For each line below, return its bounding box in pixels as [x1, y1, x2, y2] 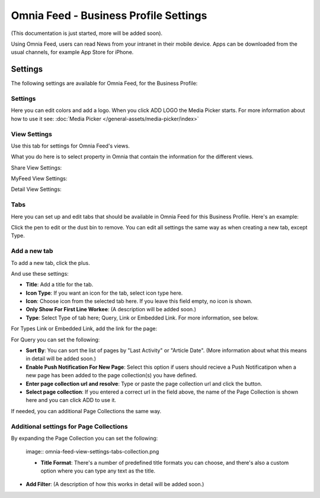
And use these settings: [11, 270, 69, 277]
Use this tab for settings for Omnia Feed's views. [11, 142, 130, 149]
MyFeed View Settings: [11, 175, 68, 182]
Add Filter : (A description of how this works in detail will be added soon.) [25, 481, 204, 488]
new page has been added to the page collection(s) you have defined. [25, 372, 197, 379]
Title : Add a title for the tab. [25, 281, 94, 288]
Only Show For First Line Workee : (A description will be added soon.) [25, 306, 197, 313]
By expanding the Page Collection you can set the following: [11, 435, 158, 442]
